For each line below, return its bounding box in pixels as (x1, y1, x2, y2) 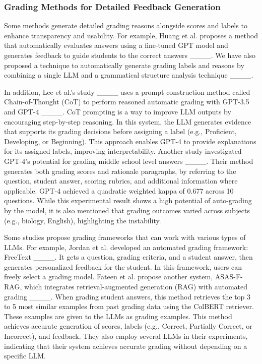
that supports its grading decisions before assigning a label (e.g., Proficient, (4, 126, 237, 137)
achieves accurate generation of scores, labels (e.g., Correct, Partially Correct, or (4, 321, 252, 331)
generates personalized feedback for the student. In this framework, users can (4, 261, 242, 272)
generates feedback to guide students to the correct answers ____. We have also (4, 50, 256, 60)
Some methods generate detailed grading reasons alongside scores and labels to (4, 20, 247, 31)
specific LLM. (4, 350, 46, 361)
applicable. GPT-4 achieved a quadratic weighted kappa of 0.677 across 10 (4, 185, 234, 196)
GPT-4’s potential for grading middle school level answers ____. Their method (4, 155, 253, 166)
